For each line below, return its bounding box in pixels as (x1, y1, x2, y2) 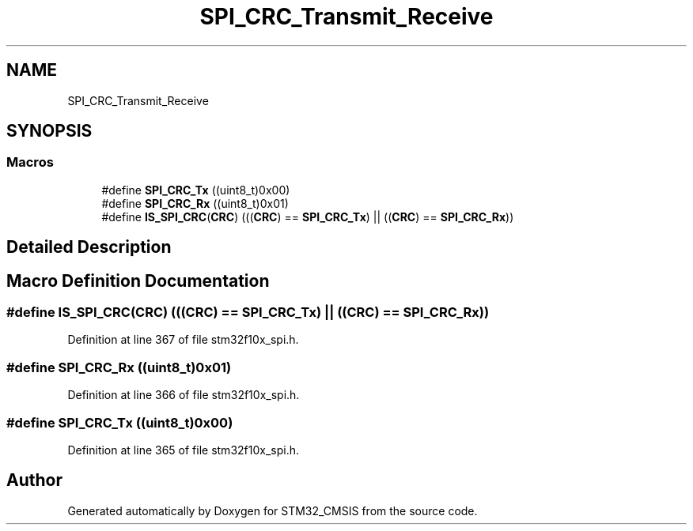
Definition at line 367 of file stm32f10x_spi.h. (67, 333, 299, 347)
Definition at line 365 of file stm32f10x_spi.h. (67, 442, 299, 457)
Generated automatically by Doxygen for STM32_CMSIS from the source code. (67, 503, 478, 518)
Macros (6, 154, 54, 171)
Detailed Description (6, 237, 172, 258)
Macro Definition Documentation (6, 270, 270, 291)
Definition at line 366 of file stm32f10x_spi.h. (67, 388, 300, 402)
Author (6, 470, 62, 491)
